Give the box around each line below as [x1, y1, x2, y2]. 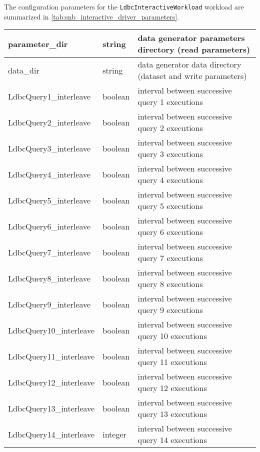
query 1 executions [137, 96, 203, 108]
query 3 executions [137, 148, 203, 160]
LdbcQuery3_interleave [8, 142, 91, 154]
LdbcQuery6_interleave [8, 220, 91, 232]
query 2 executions [137, 122, 203, 134]
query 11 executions [137, 356, 207, 368]
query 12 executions [137, 382, 207, 394]
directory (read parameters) [137, 43, 250, 55]
